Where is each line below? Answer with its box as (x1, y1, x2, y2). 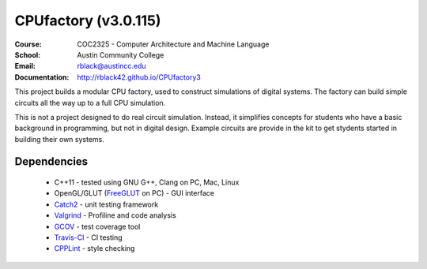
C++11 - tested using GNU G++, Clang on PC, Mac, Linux (54, 177, 240, 187)
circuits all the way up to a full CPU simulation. (14, 98, 166, 107)
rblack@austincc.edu (77, 62, 146, 71)
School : (14, 50, 41, 59)
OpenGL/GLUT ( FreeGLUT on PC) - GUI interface (54, 189, 215, 198)
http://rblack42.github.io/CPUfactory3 (77, 72, 201, 82)
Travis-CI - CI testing (54, 233, 123, 242)
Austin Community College (77, 50, 164, 59)
